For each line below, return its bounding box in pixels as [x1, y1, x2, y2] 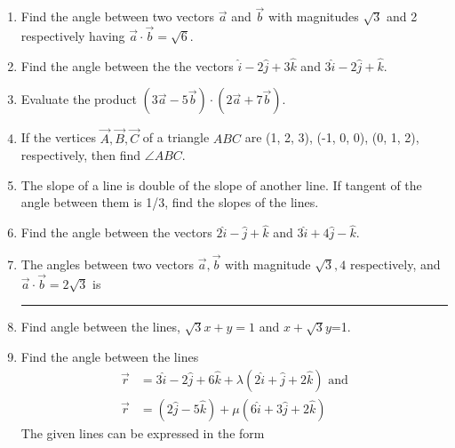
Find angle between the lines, [20, 317, 180, 336]
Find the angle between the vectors [20, 223, 212, 242]
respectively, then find [20, 146, 141, 164]
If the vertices [20, 128, 96, 147]
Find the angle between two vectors [20, 7, 215, 26]
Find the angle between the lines [20, 348, 199, 366]
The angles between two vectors [20, 255, 194, 274]
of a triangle [142, 128, 210, 147]
